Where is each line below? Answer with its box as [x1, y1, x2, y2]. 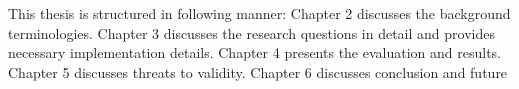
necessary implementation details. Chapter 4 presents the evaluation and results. [8, 42, 502, 63]
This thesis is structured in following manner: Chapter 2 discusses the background [8, 3, 511, 23]
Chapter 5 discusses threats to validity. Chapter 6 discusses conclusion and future [8, 61, 508, 82]
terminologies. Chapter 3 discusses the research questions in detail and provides [8, 22, 495, 43]
